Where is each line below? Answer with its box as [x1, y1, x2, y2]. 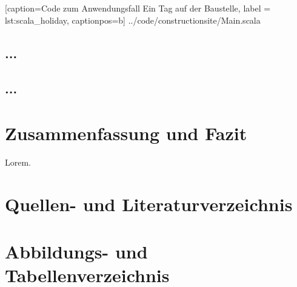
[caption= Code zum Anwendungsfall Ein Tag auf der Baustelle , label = [5, 2, 271, 14]
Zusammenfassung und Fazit [5, 120, 247, 145]
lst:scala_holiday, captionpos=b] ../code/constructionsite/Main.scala [5, 13, 261, 26]
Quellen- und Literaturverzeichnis [5, 191, 293, 216]
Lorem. [5, 155, 32, 168]
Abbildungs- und [5, 239, 148, 264]
